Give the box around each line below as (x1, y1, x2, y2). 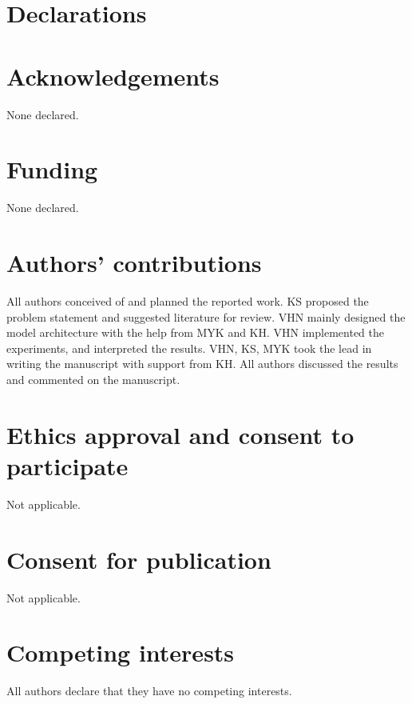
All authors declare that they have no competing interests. (6, 682, 292, 699)
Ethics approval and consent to (6, 418, 355, 450)
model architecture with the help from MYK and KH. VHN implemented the (6, 324, 385, 341)
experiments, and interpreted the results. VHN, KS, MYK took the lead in (6, 339, 372, 356)
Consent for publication (6, 542, 271, 575)
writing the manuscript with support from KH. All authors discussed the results (6, 355, 398, 372)
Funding (6, 153, 98, 186)
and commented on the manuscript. (6, 370, 180, 387)
